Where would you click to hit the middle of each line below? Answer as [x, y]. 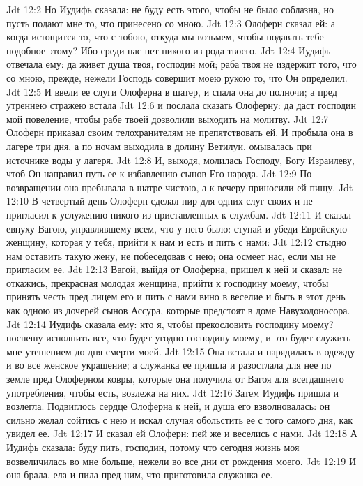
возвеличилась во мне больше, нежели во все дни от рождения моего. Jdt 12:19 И [181, 461]
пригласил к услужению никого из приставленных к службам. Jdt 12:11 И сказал [179, 214]
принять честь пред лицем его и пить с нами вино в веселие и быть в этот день [176, 296]
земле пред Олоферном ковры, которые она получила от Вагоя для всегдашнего [175, 379]
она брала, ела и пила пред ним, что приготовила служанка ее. [140, 474]
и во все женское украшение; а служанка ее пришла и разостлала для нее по [169, 365]
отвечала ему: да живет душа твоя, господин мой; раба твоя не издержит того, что [181, 64]
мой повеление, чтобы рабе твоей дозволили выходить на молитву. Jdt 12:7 [168, 118]
